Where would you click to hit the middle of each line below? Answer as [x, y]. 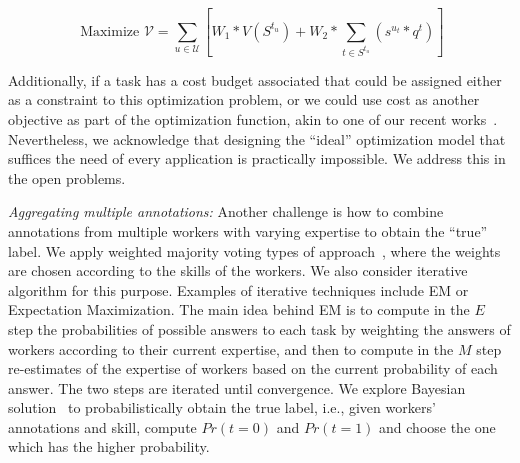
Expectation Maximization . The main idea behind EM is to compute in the [239, 309]
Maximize [110, 31]
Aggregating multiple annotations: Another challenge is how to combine [226, 211]
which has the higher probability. [109, 446]
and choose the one [437, 426]
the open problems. [67, 177]
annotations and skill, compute [102, 426]
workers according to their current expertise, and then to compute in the [231, 348]
